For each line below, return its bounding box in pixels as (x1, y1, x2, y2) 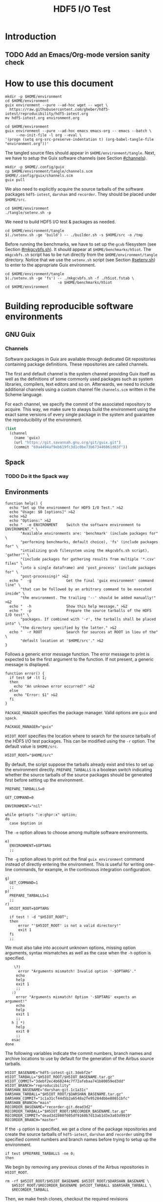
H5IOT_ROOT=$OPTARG (9, 906, 49, 911)
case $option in (9, 821, 42, 826)
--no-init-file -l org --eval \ (16, 132, 82, 138)
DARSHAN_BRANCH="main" (5, 1100, 51, 1105)
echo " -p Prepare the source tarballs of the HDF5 (9, 608, 152, 613)
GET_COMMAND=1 (9, 880, 38, 885)
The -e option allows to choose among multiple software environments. (5, 829, 149, 835)
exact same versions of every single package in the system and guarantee (5, 412, 155, 418)
